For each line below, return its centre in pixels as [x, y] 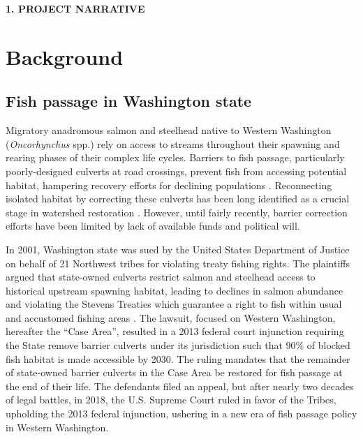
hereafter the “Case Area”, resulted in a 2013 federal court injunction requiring [175, 331]
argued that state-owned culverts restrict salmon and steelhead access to [161, 277]
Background [65, 56]
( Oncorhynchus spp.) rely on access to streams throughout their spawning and [173, 143]
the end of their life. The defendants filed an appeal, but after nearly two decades [180, 386]
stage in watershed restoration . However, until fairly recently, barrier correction [177, 212]
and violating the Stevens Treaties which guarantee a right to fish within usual [174, 304]
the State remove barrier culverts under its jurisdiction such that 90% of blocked [178, 345]
